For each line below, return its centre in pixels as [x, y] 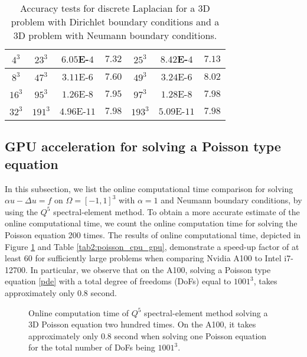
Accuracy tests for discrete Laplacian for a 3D [115, 8]
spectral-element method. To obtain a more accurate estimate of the [177, 211]
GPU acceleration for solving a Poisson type [143, 146]
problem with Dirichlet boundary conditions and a [115, 22]
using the [22, 211]
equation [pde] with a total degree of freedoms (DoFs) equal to [118, 281]
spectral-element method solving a [206, 312]
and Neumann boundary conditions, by [231, 200]
